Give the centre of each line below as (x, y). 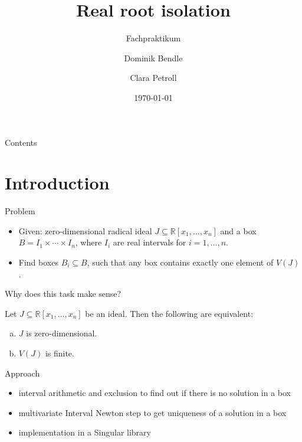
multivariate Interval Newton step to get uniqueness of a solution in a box (152, 412)
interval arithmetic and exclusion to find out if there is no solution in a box (155, 393)
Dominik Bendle (153, 58)
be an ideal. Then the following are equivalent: (169, 313)
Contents (21, 142)
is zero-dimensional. (62, 333)
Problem (20, 211)
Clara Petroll (153, 78)
